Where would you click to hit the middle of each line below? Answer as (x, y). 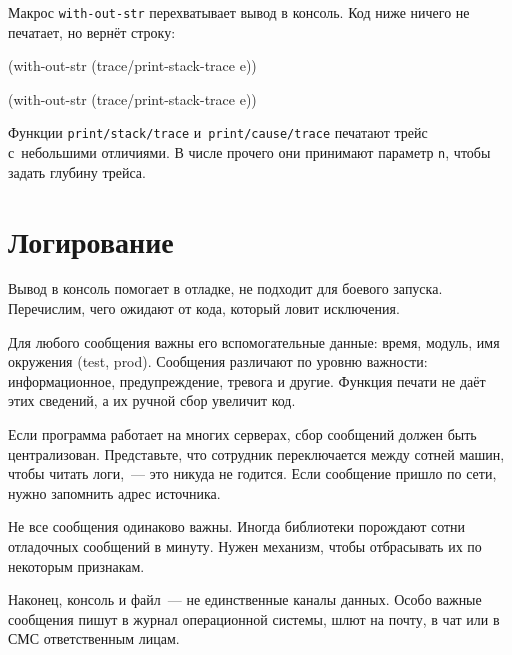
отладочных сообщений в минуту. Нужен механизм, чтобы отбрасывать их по (245, 546)
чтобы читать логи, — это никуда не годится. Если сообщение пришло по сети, (252, 473)
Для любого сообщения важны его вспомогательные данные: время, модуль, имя (254, 341)
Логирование (91, 240)
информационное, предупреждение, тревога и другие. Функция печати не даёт (247, 380)
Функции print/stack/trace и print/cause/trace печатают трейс (218, 132)
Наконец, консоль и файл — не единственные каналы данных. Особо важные (245, 599)
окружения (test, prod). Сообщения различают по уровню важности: (218, 361)
